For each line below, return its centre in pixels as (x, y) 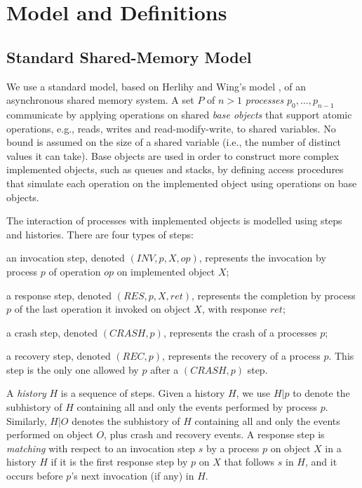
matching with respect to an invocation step (101, 448)
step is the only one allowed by (73, 369)
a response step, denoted (59, 295)
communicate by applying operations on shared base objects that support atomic (179, 114)
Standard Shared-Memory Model (129, 56)
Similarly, (27, 420)
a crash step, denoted (52, 332)
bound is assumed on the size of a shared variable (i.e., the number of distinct (174, 142)
